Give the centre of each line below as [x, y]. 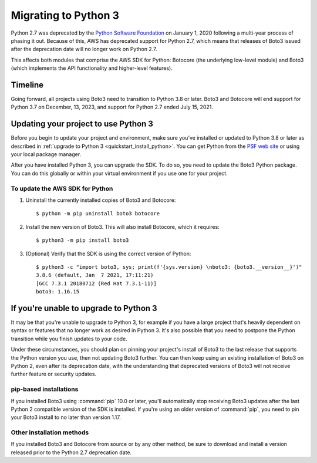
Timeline [27, 85]
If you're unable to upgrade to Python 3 [84, 308]
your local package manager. [46, 154]
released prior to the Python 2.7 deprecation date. [71, 452]
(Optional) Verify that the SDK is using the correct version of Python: [108, 254]
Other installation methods [50, 432]
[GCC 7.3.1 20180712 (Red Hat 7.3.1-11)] [96, 283]
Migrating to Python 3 [65, 15]
